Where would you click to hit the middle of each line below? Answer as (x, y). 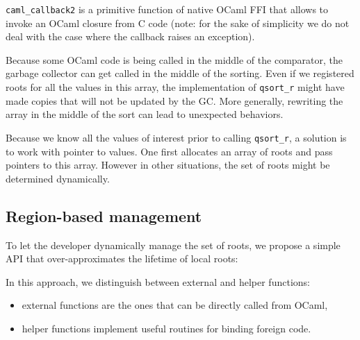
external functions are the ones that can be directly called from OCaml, (175, 305)
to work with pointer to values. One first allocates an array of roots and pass (169, 151)
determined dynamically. (58, 178)
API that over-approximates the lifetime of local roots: (122, 258)
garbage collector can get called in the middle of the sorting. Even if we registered (180, 73)
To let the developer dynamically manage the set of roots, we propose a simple (173, 245)
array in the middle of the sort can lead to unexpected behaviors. (145, 114)
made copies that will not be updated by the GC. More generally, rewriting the (174, 100)
